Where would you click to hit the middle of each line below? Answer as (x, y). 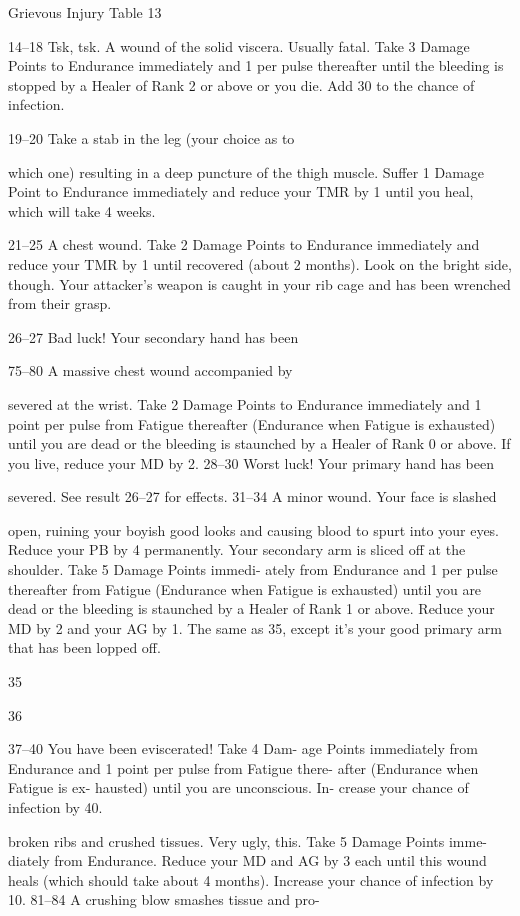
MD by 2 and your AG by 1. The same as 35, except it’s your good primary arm (255, 627)
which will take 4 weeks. (82, 210)
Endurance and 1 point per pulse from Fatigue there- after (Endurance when (243, 767)
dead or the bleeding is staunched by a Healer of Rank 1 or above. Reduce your (251, 608)
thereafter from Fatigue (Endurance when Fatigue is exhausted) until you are (245, 588)
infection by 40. (55, 807)
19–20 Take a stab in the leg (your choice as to (151, 137)
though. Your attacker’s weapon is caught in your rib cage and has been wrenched (259, 283)
